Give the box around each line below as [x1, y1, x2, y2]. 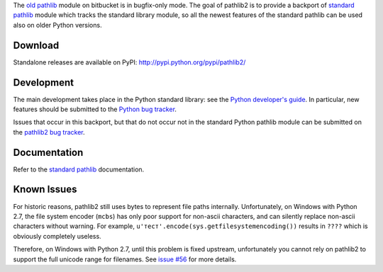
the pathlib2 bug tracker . [13, 127, 85, 136]
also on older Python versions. [13, 21, 102, 29]
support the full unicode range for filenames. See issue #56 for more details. [13, 255, 237, 263]
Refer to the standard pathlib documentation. [13, 165, 145, 174]
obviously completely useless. [13, 232, 102, 240]
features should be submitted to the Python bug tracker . [13, 105, 177, 113]
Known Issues [13, 183, 77, 195]
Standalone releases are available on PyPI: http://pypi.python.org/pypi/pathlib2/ [13, 57, 246, 67]
